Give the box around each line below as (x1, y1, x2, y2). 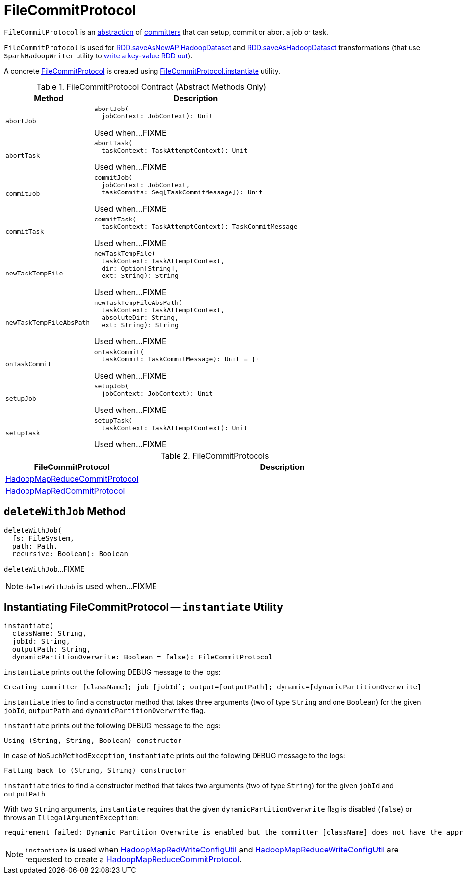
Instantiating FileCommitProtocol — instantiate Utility (4, 601, 283, 614)
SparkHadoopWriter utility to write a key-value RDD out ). (4, 51, 193, 60)
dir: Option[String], (102, 264, 179, 272)
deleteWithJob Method (4, 505, 126, 518)
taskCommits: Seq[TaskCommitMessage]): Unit (102, 188, 263, 196)
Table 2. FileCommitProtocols (160, 450, 269, 461)
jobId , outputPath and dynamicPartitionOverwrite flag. (4, 706, 206, 715)
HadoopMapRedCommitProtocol (5, 485, 125, 495)
